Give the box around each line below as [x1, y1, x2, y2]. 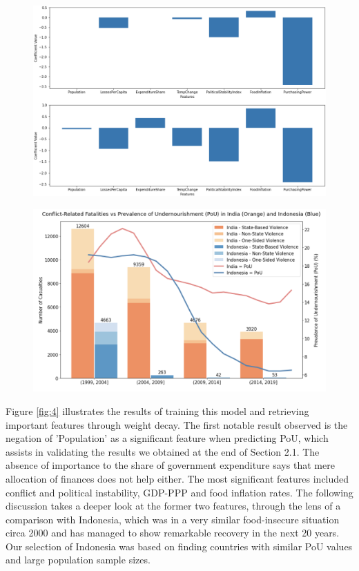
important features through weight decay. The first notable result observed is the [6, 417, 348, 432]
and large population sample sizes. [6, 552, 151, 567]
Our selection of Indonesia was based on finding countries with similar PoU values [6, 539, 353, 553]
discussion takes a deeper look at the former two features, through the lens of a [6, 499, 341, 513]
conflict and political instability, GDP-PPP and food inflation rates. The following [6, 485, 353, 499]
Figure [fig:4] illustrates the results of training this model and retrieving [6, 403, 309, 418]
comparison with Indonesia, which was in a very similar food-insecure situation [6, 512, 340, 526]
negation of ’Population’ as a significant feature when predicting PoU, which [6, 431, 329, 445]
